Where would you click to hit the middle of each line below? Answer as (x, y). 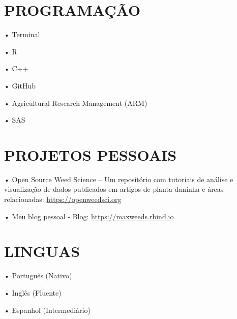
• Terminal (22, 34)
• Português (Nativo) (38, 275)
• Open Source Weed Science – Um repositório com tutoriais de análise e (119, 179)
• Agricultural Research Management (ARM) (76, 103)
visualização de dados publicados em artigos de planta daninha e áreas (114, 189)
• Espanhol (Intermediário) (47, 310)
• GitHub (20, 85)
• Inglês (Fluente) (33, 292)
